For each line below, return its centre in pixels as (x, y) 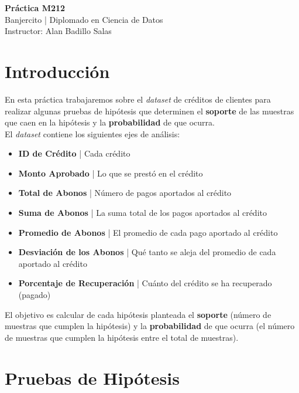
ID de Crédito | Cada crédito (74, 153)
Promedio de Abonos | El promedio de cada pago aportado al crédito (148, 232)
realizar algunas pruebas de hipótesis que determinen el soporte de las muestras (149, 111)
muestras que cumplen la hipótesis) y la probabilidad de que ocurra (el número (150, 326)
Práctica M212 (35, 8)
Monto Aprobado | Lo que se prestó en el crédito (111, 173)
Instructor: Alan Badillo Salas (58, 31)
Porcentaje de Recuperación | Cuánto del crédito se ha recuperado (145, 283)
